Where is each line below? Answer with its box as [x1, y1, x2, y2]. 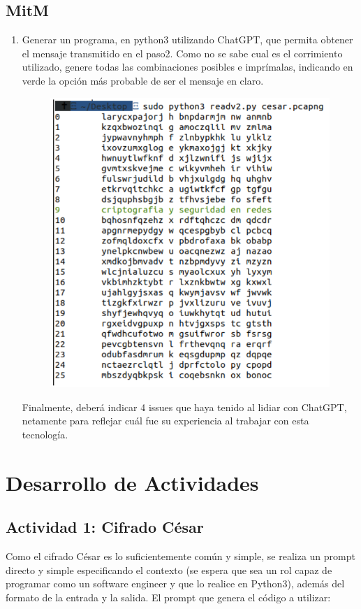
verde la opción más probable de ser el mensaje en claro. [22, 73, 264, 87]
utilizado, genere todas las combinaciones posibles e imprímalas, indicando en [22, 59, 353, 74]
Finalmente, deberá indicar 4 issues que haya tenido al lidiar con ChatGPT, [22, 399, 347, 414]
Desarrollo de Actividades [6, 468, 259, 496]
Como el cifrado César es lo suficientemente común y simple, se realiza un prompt [6, 549, 355, 564]
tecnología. [22, 427, 68, 442]
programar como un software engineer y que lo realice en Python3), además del [6, 576, 345, 591]
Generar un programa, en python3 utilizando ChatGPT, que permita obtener [22, 32, 353, 47]
